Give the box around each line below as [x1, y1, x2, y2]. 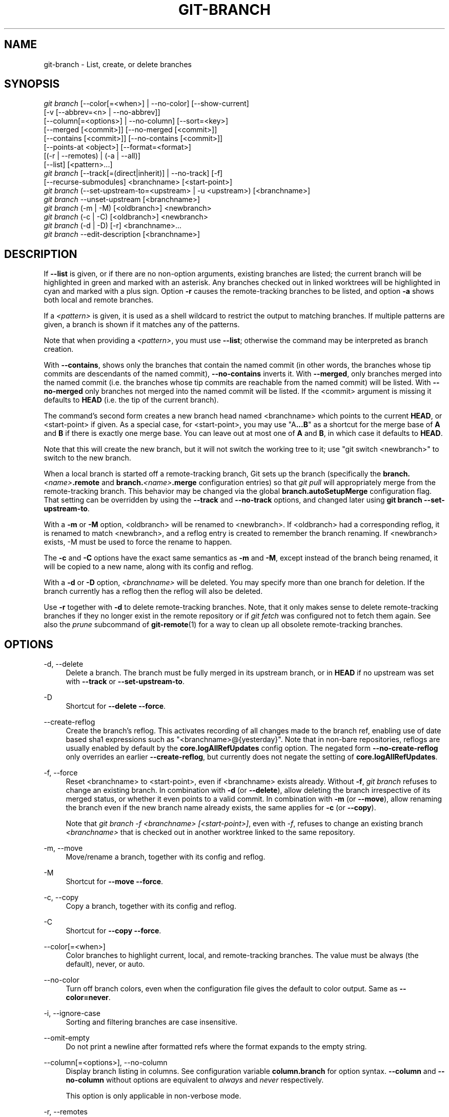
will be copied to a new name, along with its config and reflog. [44, 562, 253, 571]
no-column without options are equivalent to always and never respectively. [66, 1075, 324, 1085]
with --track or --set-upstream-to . [66, 677, 185, 686]
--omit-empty [44, 1033, 90, 1043]
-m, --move [44, 844, 83, 853]
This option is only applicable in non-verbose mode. [66, 1091, 241, 1101]
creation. [44, 345, 74, 354]
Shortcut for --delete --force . [66, 702, 166, 711]
